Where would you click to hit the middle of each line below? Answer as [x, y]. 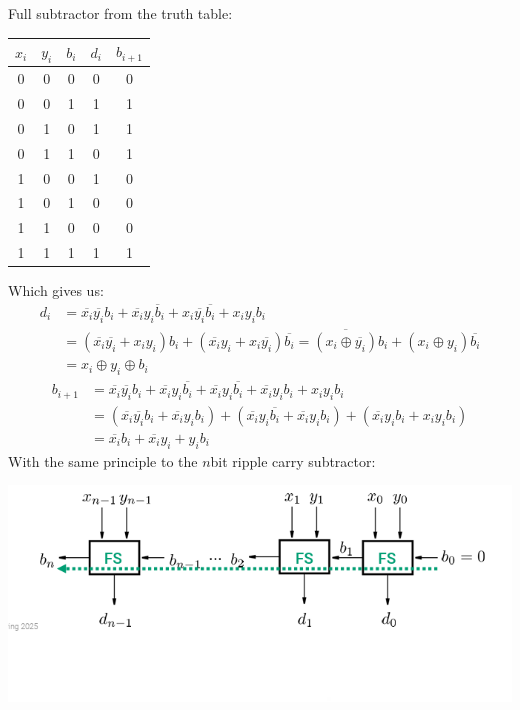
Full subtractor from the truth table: [120, 13]
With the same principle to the [103, 460]
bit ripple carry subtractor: [293, 460]
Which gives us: [56, 290]
